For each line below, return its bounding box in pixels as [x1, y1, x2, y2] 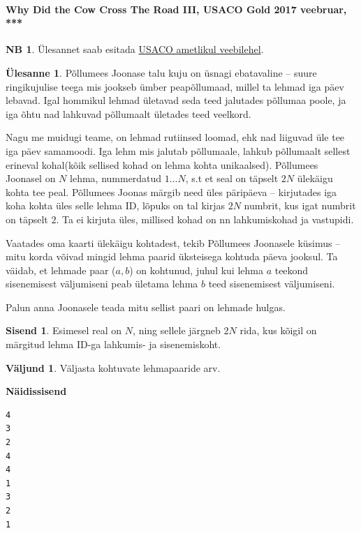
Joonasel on [6, 171, 56, 186]
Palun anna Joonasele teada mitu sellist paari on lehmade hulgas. [6, 299, 286, 314]
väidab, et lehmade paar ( [6, 262, 116, 277]
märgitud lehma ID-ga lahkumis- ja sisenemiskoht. [6, 337, 221, 352]
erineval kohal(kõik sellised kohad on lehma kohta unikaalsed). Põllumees [6, 157, 318, 172]
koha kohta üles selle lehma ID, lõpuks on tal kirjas [6, 198, 225, 213]
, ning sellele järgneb [133, 323, 221, 338]
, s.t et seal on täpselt [185, 171, 279, 186]
